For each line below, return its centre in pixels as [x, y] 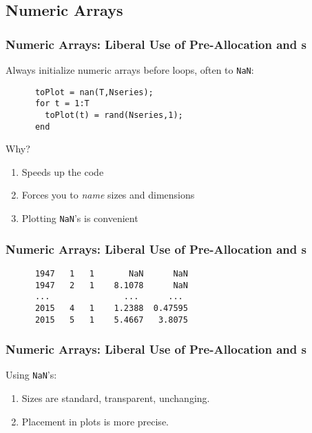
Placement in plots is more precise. [95, 421]
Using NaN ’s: [31, 375]
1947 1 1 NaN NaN [111, 273]
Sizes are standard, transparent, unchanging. [116, 398]
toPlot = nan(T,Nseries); [94, 92]
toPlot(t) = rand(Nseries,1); [114, 115]
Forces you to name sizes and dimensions [108, 195]
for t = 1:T [62, 104]
